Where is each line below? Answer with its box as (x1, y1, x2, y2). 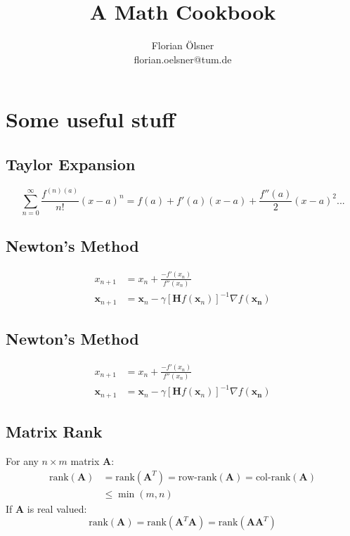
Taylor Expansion (6, 153, 136, 174)
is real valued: (27, 501, 87, 516)
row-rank (178, 472, 217, 483)
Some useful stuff (6, 105, 175, 134)
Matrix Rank (6, 421, 103, 442)
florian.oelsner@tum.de (134, 51, 232, 66)
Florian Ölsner (151, 38, 214, 53)
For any (6, 454, 39, 468)
